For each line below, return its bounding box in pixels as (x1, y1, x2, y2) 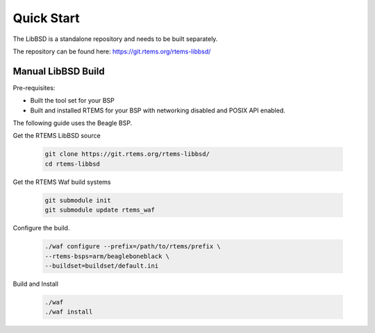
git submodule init (44, 196, 111, 204)
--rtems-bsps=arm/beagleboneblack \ (44, 252, 170, 260)
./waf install (44, 308, 93, 316)
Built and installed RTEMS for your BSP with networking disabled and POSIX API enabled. (30, 106, 286, 114)
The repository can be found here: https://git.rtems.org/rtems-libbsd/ (12, 47, 211, 55)
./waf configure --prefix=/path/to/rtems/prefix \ (44, 243, 222, 250)
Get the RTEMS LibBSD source (12, 132, 101, 140)
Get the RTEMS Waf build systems (12, 178, 111, 186)
